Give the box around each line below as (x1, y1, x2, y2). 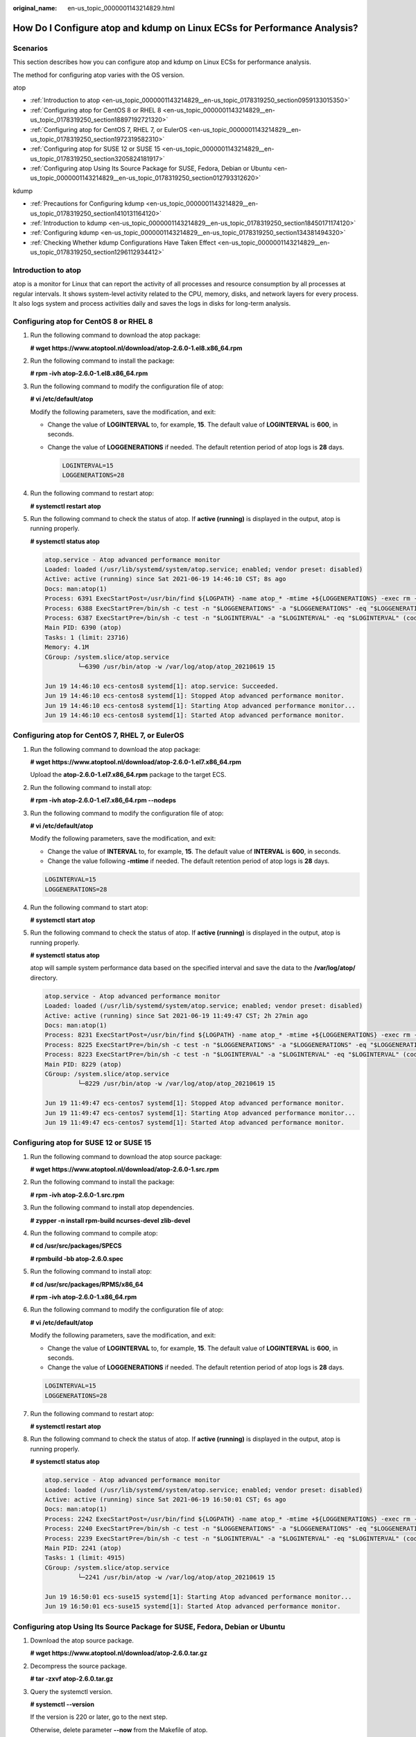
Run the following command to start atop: (30, 903, 148, 912)
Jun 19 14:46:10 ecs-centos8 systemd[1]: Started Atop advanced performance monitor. (44, 711, 345, 719)
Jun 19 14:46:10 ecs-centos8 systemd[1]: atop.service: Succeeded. (44, 682, 279, 690)
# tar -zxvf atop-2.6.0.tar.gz (30, 1674, 114, 1683)
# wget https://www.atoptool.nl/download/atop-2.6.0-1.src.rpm (30, 1165, 219, 1174)
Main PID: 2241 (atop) (44, 1544, 122, 1552)
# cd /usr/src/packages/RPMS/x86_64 (30, 1280, 144, 1288)
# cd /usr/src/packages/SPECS (30, 1242, 122, 1250)
